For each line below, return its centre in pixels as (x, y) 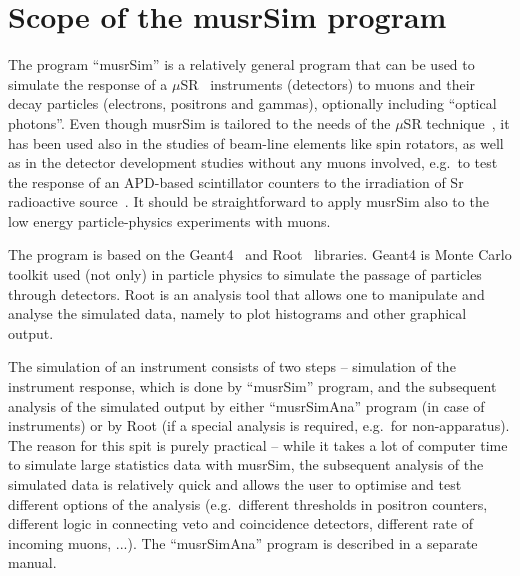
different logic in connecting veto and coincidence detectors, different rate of (240, 523)
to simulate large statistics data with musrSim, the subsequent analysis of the (246, 464)
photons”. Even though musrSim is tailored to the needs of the (199, 122)
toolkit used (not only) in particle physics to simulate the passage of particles (245, 274)
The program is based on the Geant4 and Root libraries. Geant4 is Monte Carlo (260, 254)
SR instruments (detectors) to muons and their (328, 83)
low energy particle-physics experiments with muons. (169, 220)
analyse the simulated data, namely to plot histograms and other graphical (237, 313)
